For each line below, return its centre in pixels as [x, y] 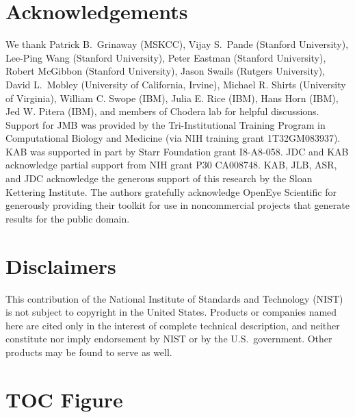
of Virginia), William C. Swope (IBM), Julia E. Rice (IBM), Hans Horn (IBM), [172, 98]
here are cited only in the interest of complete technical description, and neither [173, 325]
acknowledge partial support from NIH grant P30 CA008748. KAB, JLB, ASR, [171, 165]
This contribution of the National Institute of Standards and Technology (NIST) [174, 298]
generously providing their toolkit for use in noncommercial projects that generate [177, 205]
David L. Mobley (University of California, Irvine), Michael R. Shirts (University [176, 84]
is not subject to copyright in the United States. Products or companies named [171, 312]
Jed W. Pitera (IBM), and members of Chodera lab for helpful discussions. [162, 111]
